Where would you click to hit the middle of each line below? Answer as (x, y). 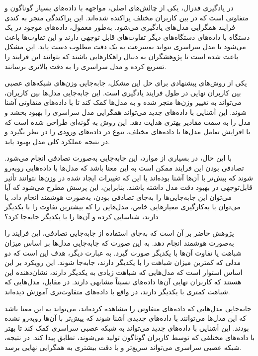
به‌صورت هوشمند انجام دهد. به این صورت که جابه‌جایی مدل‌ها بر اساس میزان (119, 243)
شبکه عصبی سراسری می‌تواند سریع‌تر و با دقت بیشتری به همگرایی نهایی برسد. (123, 347)
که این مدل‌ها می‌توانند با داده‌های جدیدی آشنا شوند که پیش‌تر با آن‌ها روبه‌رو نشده (126, 318)
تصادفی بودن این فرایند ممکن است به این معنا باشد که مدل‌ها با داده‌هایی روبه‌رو (124, 167)
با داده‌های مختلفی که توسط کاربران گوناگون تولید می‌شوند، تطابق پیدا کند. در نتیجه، (130, 337)
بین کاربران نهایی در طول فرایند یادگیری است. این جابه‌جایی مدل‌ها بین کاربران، (123, 92)
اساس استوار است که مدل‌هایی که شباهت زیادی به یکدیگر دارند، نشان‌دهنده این (124, 272)
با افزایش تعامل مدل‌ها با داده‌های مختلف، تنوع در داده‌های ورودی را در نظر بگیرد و (128, 132)
